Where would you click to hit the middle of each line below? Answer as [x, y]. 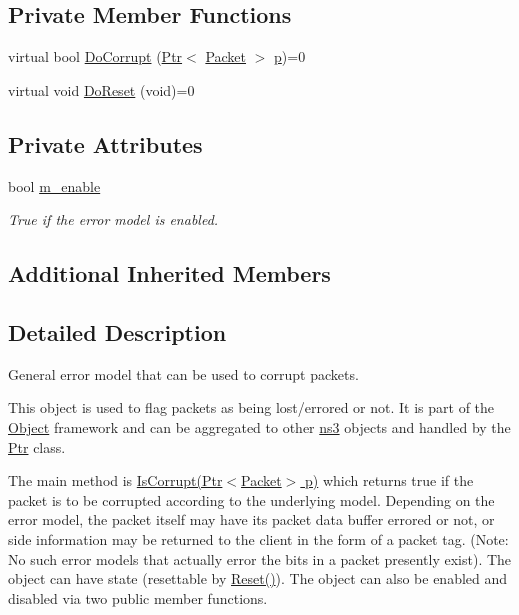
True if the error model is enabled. [113, 219]
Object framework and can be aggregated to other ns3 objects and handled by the [259, 426]
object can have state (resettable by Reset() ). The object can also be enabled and [258, 578]
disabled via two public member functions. [138, 597]
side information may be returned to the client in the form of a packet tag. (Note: [258, 538]
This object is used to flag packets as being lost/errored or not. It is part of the [251, 407]
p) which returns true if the [389, 480]
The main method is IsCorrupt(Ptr [115, 480]
